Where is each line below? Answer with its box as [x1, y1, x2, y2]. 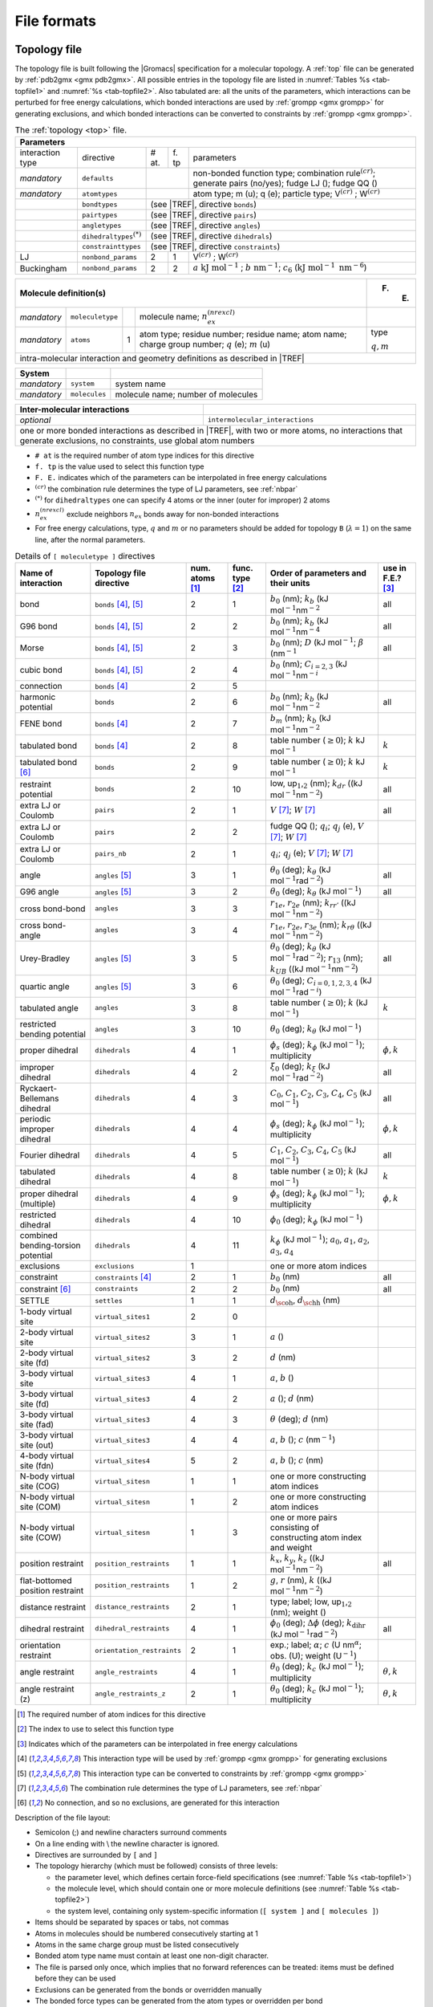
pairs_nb [95, 849, 127, 858]
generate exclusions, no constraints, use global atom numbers [19, 434, 255, 446]
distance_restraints [95, 1602, 170, 1611]
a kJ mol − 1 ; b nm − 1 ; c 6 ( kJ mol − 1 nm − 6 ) [192, 261, 367, 275]
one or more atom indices [269, 1260, 367, 1272]
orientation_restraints [95, 1646, 182, 1655]
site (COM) [19, 1501, 62, 1512]
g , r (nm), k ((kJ [269, 1574, 332, 1586]
